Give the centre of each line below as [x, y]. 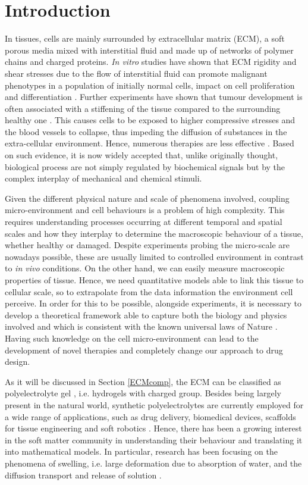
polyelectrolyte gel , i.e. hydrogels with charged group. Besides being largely [143, 393]
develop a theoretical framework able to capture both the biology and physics [146, 315]
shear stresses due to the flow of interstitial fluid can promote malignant [136, 73]
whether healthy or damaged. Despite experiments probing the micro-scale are [147, 245]
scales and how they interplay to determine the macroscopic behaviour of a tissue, [154, 233]
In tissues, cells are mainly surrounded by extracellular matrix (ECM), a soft [145, 38]
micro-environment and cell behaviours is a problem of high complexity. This [145, 210]
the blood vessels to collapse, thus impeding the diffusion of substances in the [146, 131]
